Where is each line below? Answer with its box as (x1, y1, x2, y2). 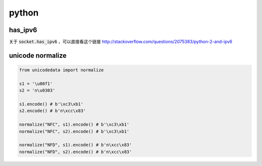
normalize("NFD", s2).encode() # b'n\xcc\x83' (19, 149, 132, 154)
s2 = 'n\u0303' (19, 88, 55, 93)
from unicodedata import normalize (19, 67, 104, 73)
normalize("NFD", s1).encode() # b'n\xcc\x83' (19, 142, 132, 148)
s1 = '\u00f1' (19, 81, 53, 86)
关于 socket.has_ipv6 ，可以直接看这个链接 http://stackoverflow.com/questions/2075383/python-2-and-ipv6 (9, 39, 232, 45)
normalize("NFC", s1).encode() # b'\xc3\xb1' (19, 122, 130, 128)
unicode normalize (9, 51, 67, 59)
